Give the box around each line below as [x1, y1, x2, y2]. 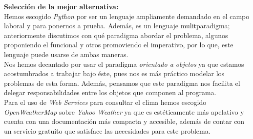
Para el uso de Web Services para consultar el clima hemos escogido [4, 97, 207, 107]
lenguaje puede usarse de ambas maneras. [4, 49, 128, 59]
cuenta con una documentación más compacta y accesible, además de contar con [4, 116, 245, 126]
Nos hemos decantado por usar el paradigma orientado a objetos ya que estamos [4, 59, 244, 69]
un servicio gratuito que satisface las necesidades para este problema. [4, 125, 211, 136]
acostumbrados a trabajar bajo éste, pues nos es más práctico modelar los [4, 68, 225, 79]
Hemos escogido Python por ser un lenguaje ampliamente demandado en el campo [4, 11, 250, 21]
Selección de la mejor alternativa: [4, 1, 119, 11]
